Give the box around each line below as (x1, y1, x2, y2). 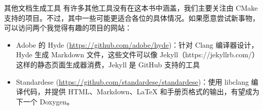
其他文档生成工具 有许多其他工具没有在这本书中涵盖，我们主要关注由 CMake (4, 3, 258, 13)
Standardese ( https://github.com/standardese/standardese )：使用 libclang (16, 76, 249, 87)
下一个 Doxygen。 (16, 96, 74, 106)
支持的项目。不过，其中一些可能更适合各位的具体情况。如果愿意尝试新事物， (4, 12, 259, 23)
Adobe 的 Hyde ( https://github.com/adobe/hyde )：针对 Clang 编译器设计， (16, 39, 258, 50)
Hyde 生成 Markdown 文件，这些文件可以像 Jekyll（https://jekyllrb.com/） (16, 49, 259, 60)
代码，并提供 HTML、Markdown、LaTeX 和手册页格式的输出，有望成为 (23, 86, 259, 97)
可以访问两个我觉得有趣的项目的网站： (4, 22, 132, 33)
